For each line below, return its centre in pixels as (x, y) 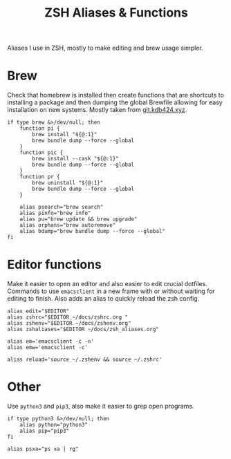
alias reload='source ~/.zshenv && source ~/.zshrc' (85, 360)
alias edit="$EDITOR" (38, 311)
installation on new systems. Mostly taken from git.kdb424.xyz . (97, 110)
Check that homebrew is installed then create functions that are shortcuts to (116, 95)
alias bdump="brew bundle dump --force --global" (93, 232)
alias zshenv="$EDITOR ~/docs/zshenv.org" (69, 324)
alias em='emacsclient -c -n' (51, 341)
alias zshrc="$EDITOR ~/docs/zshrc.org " (68, 317)
